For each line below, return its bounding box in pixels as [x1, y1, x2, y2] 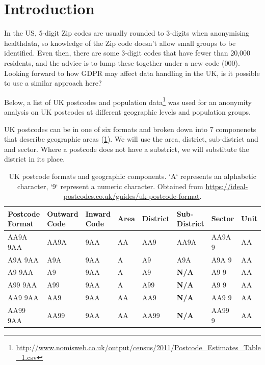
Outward [47, 208, 78, 219]
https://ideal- [205, 180, 248, 191]
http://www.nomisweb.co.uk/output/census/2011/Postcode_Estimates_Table [16, 342, 261, 352]
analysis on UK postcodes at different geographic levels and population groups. [4, 106, 251, 117]
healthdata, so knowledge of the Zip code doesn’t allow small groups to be [4, 37, 236, 48]
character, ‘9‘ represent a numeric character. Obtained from [17, 180, 203, 191]
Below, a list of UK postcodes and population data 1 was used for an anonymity [4, 95, 252, 107]
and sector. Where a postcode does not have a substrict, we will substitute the [4, 143, 249, 154]
